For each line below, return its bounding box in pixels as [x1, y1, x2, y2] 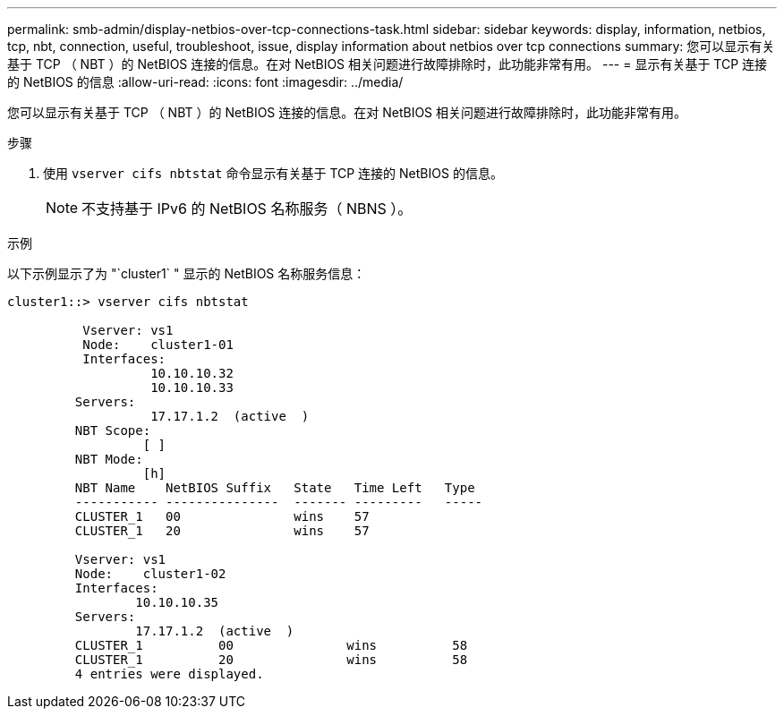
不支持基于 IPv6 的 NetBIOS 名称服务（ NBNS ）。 [81, 200, 413, 217]
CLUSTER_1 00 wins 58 [74, 638, 468, 652]
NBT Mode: [74, 452, 143, 466]
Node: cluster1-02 [74, 567, 226, 581]
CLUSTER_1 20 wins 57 [74, 524, 370, 538]
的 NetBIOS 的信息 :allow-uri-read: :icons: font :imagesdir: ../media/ [7, 74, 404, 89]
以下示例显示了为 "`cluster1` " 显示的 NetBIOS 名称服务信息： [7, 266, 366, 281]
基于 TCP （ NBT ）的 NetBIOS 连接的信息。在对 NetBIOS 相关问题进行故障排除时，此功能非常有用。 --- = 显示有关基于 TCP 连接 [7, 56, 768, 72]
